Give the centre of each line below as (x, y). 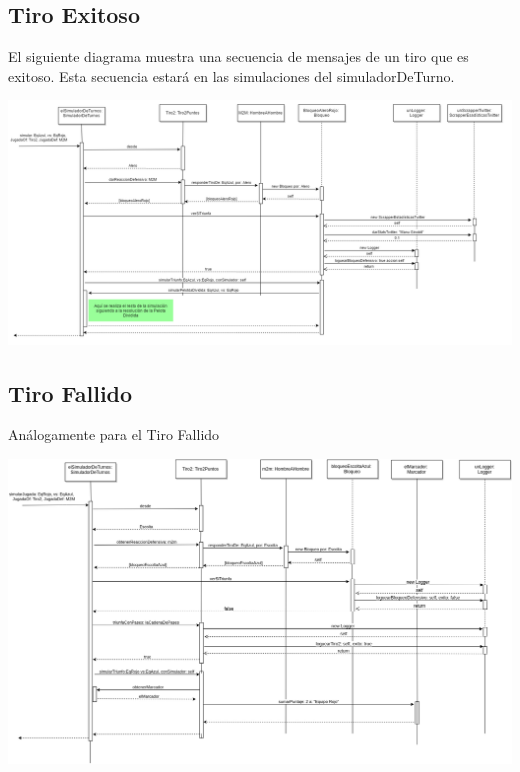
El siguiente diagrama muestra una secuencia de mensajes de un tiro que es (238, 56)
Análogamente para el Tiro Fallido (114, 434)
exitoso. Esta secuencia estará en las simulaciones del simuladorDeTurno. (231, 75)
